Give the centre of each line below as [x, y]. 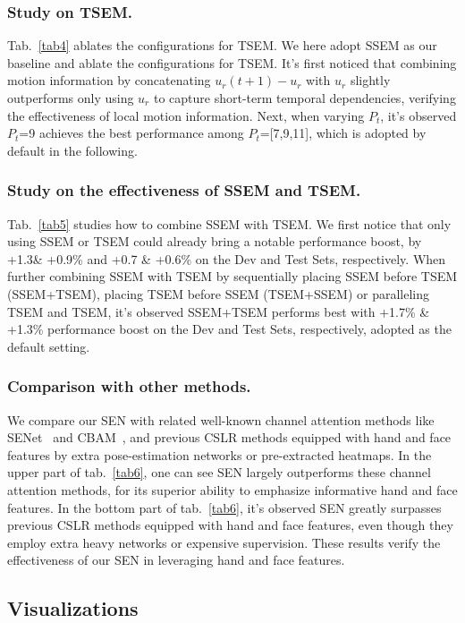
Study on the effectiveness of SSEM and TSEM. [184, 190]
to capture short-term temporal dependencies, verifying [304, 98]
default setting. [49, 346]
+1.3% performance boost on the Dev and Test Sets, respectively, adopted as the [229, 329]
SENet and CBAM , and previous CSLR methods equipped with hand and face [229, 437]
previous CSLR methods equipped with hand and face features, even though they [230, 525]
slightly [370, 80]
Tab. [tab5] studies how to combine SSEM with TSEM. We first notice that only [229, 223]
